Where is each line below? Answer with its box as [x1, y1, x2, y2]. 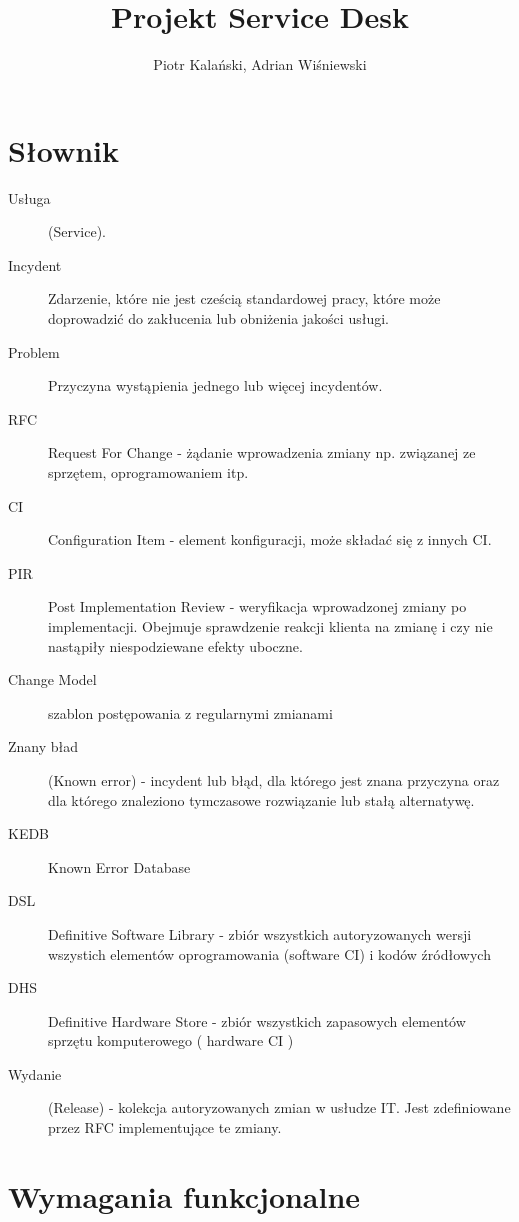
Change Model [8, 669, 97, 690]
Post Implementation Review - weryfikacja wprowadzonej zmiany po [48, 596, 467, 617]
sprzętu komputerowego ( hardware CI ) [48, 1030, 294, 1051]
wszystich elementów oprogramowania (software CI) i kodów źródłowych [48, 943, 491, 964]
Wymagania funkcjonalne [8, 1175, 361, 1216]
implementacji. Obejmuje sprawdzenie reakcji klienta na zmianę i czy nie [48, 615, 493, 636]
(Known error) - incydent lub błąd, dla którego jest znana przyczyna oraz [48, 769, 500, 790]
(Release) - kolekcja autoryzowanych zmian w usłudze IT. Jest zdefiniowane [48, 1097, 511, 1118]
